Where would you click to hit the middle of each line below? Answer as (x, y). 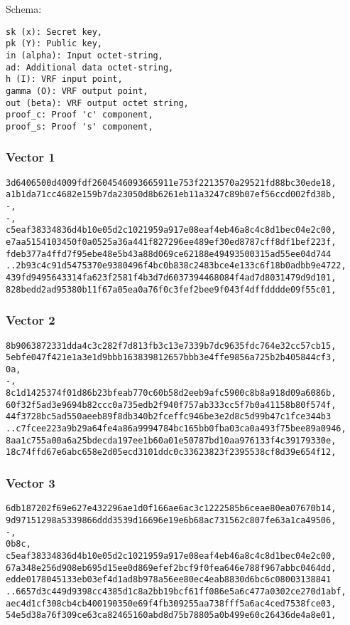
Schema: (24, 9)
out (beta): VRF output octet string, (97, 103)
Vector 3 (31, 482)
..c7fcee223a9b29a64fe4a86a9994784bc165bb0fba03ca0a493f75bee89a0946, (176, 429)
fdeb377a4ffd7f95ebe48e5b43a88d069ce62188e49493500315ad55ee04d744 (169, 254)
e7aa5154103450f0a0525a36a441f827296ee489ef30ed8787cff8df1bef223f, (171, 242)
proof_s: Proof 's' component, (80, 126)
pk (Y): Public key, (54, 44)
